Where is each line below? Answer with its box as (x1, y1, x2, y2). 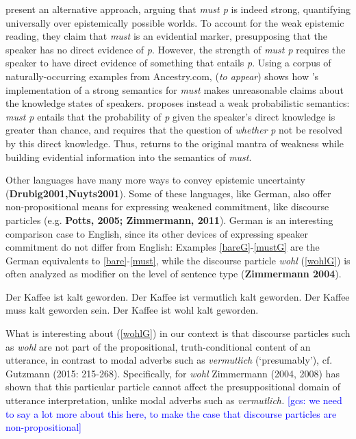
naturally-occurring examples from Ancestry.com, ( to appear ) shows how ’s (5, 68, 319, 83)
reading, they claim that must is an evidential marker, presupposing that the (5, 29, 328, 43)
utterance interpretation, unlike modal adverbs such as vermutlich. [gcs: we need (5, 393, 342, 407)
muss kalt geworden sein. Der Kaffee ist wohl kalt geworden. (5, 303, 259, 317)
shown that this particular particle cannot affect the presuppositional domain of (5, 379, 340, 394)
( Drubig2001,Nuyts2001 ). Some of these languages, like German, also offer (5, 186, 331, 200)
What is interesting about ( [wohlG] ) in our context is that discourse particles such (5, 326, 351, 340)
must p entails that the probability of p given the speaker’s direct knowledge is (5, 109, 335, 123)
